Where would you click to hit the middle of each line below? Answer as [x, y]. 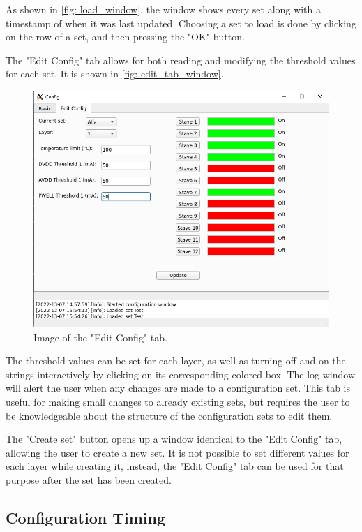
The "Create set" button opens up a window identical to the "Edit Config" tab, [174, 439]
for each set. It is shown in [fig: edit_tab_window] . [115, 74]
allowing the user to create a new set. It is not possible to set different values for [178, 452]
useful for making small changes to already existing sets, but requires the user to [178, 401]
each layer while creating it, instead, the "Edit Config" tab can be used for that [175, 466]
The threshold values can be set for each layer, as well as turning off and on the [176, 361]
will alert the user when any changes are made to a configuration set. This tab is [178, 388]
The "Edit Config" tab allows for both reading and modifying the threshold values [181, 60]
